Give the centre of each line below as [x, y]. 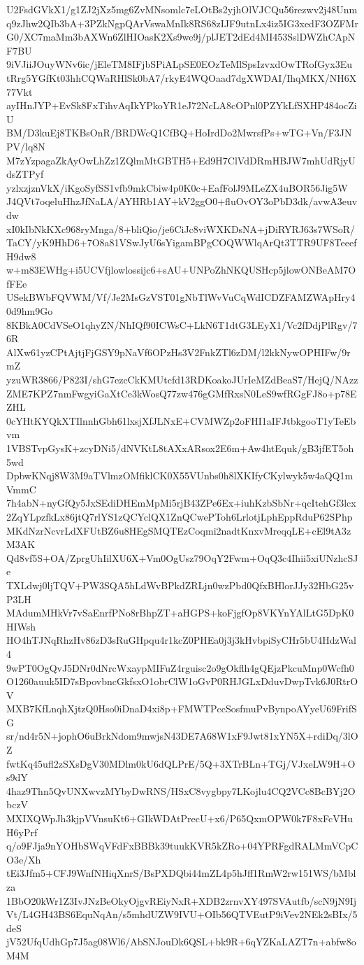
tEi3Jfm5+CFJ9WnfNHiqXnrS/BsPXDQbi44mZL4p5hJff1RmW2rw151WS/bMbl [181, 873]
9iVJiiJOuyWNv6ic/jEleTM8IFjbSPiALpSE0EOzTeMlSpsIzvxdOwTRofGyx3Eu [179, 64]
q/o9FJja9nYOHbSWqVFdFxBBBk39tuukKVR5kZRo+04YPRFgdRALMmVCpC [182, 846]
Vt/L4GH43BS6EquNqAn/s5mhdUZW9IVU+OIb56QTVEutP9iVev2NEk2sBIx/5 [182, 914]
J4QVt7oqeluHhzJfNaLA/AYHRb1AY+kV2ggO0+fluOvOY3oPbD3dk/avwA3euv [182, 201]
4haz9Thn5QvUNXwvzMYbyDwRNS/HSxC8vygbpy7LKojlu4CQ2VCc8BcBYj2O [181, 790]
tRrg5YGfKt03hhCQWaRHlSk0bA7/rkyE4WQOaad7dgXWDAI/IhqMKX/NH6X [182, 77]
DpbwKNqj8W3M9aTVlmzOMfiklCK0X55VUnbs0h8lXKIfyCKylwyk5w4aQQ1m [180, 476]
